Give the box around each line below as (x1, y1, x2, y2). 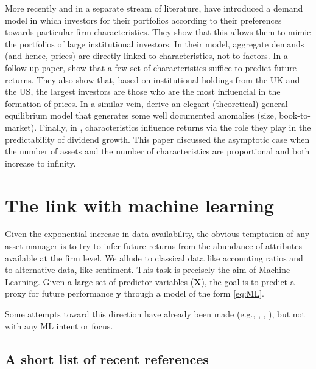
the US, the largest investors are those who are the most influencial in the (5, 85, 281, 98)
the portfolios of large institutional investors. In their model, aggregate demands (5, 37, 304, 50)
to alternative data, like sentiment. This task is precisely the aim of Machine (5, 263, 290, 276)
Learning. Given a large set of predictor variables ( (5, 275, 194, 288)
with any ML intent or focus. (5, 319, 113, 332)
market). (5, 120, 37, 133)
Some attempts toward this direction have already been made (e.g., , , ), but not (5, 308, 305, 320)
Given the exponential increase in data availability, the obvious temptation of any (5, 227, 310, 240)
